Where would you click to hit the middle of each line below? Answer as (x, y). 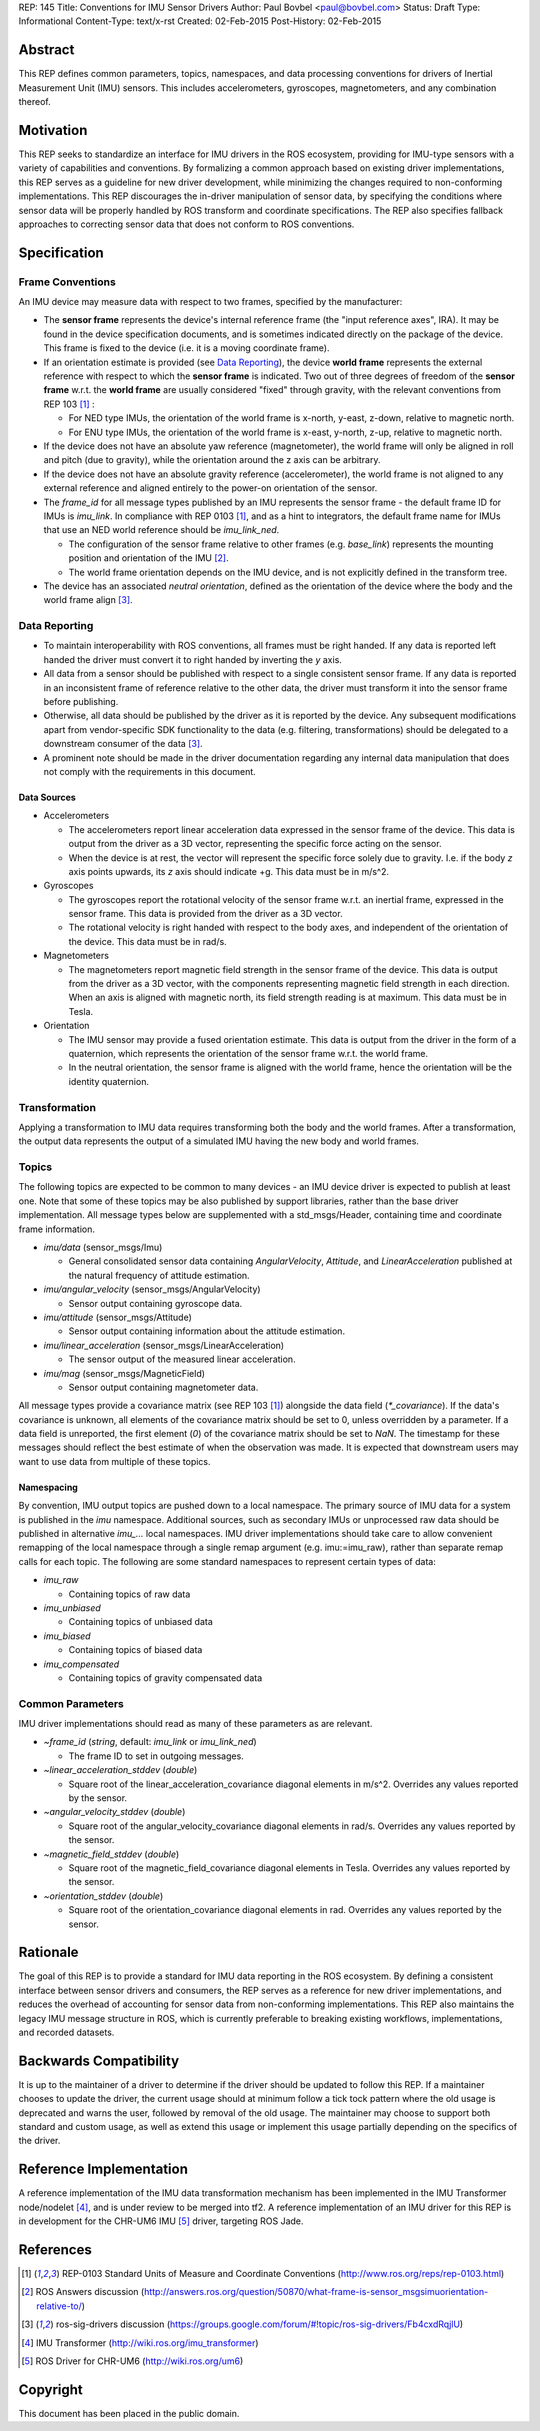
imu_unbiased (72, 1607)
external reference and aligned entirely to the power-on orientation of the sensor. (210, 488)
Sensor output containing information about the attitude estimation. (206, 1331)
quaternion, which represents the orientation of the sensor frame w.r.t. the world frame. (248, 1053)
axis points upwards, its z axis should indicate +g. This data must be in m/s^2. (229, 871)
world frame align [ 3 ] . (88, 600)
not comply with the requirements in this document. (150, 771)
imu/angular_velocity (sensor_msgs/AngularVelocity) (152, 1289)
